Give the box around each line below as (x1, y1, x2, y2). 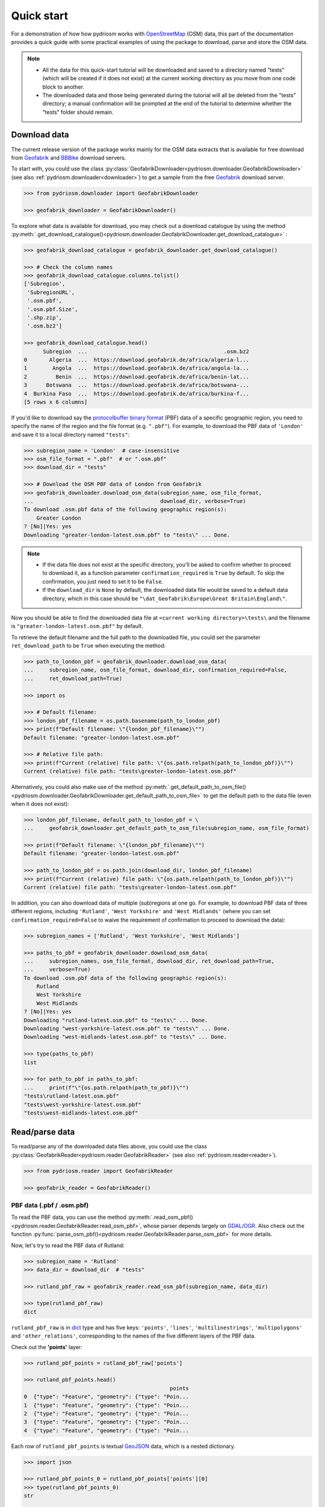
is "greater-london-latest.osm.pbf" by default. (11, 623, 144, 630)
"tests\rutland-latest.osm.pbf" (23, 1093, 120, 1100)
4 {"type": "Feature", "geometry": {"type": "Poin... (23, 1427, 189, 1434)
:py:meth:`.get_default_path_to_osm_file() (144, 784, 247, 791)
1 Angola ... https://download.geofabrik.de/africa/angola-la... (23, 365, 250, 372)
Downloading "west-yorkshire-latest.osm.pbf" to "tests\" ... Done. (23, 1025, 231, 1032)
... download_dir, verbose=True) (23, 498, 246, 505)
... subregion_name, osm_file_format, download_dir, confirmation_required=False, (23, 667, 288, 673)
